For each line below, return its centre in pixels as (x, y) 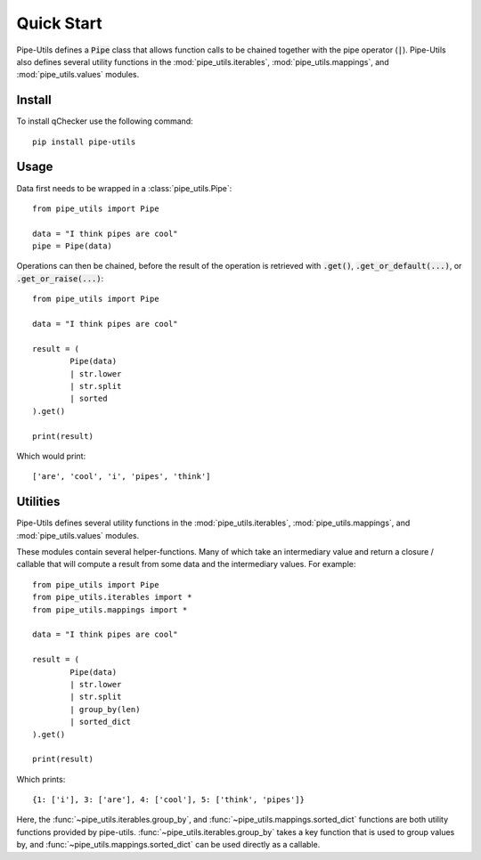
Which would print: (51, 456)
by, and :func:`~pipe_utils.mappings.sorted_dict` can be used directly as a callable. (168, 845)
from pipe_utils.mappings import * (110, 609)
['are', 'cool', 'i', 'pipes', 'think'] (122, 477)
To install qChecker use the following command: (105, 121)
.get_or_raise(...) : (60, 278)
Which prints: (41, 779)
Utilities (38, 502)
